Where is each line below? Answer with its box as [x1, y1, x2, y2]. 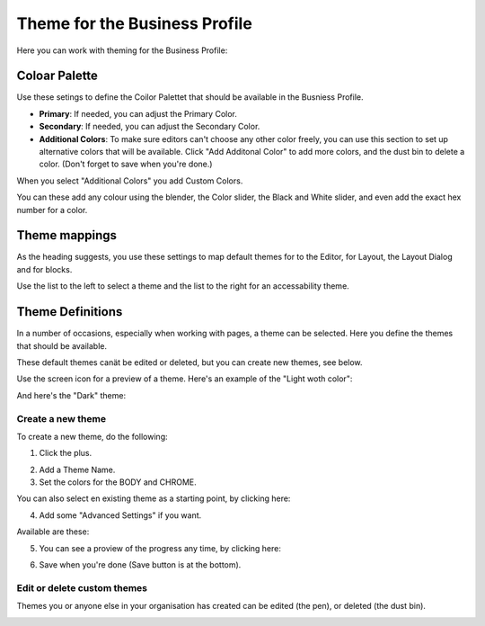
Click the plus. [39, 448, 93, 459]
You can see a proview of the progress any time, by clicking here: [39, 542, 282, 553]
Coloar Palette [16, 68, 99, 84]
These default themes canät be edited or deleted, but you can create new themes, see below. [16, 356, 363, 368]
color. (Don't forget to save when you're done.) [39, 158, 213, 170]
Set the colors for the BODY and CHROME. [39, 477, 197, 487]
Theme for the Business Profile [16, 13, 253, 33]
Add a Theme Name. [39, 464, 116, 475]
